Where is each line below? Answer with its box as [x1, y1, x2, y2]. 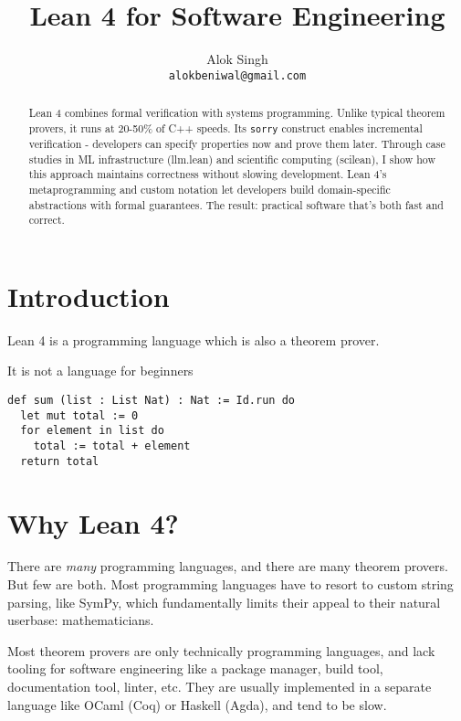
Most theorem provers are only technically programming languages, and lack [7, 641, 435, 660]
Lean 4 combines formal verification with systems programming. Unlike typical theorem [28, 105, 445, 121]
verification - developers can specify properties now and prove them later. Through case [28, 135, 445, 151]
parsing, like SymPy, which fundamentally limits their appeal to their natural [7, 592, 441, 611]
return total [20, 454, 100, 468]
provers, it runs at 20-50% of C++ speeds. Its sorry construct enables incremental [28, 120, 423, 135]
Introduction [7, 277, 170, 314]
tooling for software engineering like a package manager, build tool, [7, 659, 383, 678]
